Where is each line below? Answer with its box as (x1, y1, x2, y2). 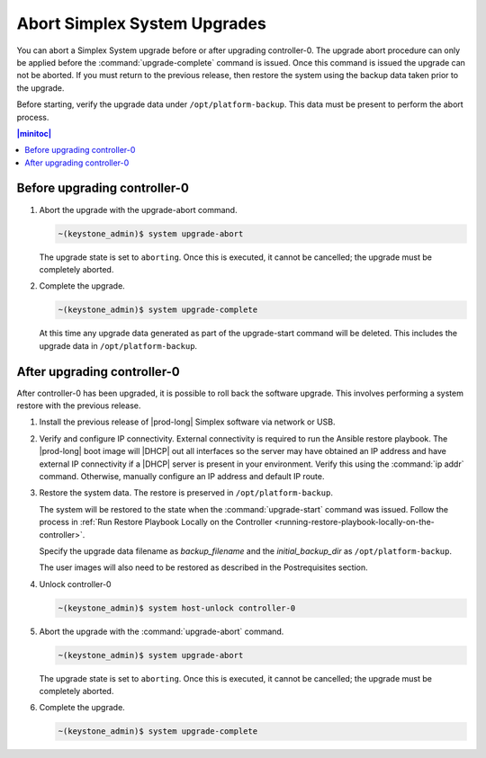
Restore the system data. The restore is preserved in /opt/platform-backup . (39, 487, 333, 498)
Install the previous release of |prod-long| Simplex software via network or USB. (39, 416, 336, 427)
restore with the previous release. (16, 400, 141, 411)
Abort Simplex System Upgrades (16, 13, 267, 33)
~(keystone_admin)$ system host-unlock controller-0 (58, 602, 296, 613)
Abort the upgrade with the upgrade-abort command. (39, 204, 238, 215)
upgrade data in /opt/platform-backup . (39, 340, 198, 351)
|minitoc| (16, 128, 52, 138)
